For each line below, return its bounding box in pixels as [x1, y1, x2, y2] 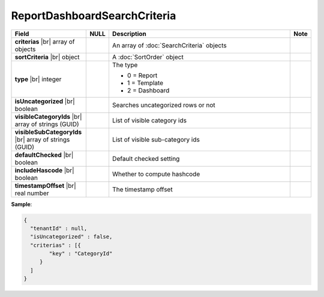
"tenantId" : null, [30, 225, 88, 232]
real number [14, 189, 49, 197]
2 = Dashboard [127, 86, 170, 94]
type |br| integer [14, 75, 62, 83]
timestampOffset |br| [14, 181, 76, 190]
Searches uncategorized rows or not [112, 101, 215, 109]
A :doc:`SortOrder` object [112, 53, 184, 61]
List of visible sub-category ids [112, 135, 200, 143]
